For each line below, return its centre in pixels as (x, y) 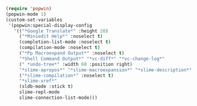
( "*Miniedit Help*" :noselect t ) (61, 37)
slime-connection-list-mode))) (58, 98)
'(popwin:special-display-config (50, 25)
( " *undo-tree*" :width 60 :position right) (76, 64)
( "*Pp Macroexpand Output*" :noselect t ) (72, 53)
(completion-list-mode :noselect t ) (65, 42)
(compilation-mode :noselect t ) (60, 48)
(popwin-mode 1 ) (26, 14)
